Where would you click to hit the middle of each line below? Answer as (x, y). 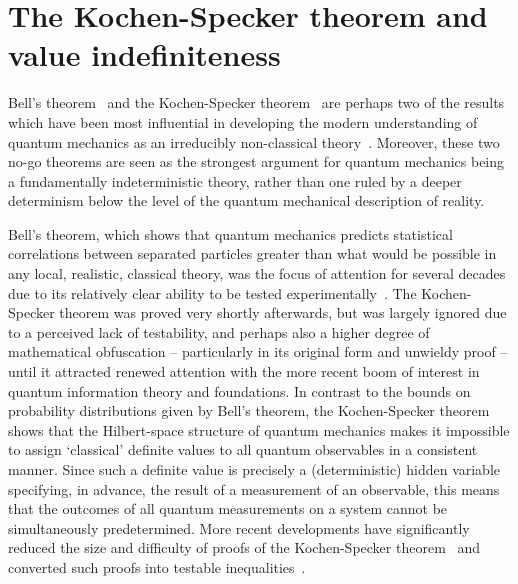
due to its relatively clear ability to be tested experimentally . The (212, 292)
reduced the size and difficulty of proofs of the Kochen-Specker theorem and (244, 547)
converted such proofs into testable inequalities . (157, 566)
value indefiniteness (144, 54)
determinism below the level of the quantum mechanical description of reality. (246, 200)
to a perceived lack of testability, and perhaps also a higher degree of (219, 331)
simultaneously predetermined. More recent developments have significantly (239, 527)
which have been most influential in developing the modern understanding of (243, 121)
